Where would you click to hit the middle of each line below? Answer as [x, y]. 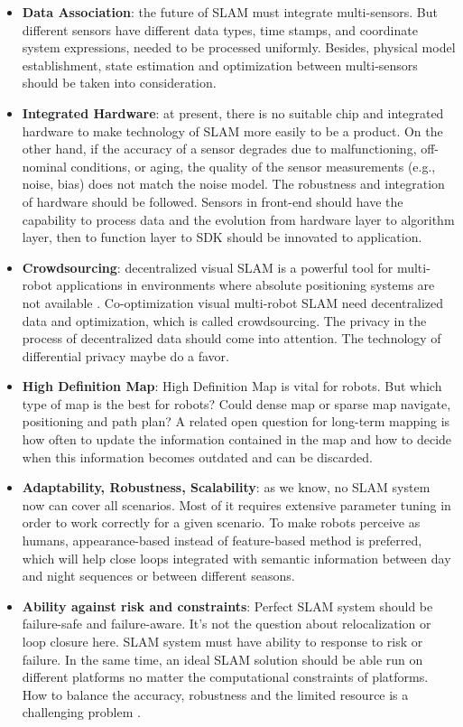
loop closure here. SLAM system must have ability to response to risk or [222, 641]
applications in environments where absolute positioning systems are [245, 285]
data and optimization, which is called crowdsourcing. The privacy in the [224, 320]
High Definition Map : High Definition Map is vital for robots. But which [232, 386]
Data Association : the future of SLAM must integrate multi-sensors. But [230, 12]
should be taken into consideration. [119, 83]
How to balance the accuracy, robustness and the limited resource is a [215, 694]
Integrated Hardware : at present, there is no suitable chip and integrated [233, 112]
